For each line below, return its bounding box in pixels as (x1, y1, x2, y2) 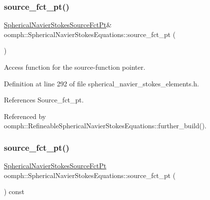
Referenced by (4, 111, 46, 121)
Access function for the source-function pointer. (4, 62, 146, 72)
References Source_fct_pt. (4, 95, 84, 105)
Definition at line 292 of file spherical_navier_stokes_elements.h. (4, 78, 199, 88)
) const (4, 186, 25, 197)
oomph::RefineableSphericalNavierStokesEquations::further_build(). (4, 120, 207, 131)
